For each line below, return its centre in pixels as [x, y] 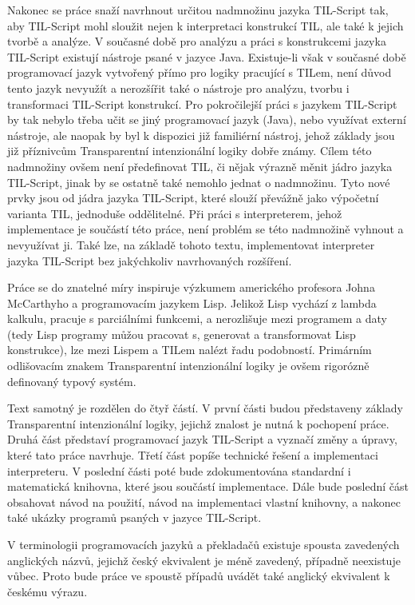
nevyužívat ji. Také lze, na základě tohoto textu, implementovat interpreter [191, 244]
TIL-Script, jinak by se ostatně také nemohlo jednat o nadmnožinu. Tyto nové [199, 182]
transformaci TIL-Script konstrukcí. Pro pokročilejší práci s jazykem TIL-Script [202, 103]
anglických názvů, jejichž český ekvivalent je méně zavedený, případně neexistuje [204, 560]
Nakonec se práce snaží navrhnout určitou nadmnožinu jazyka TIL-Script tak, [198, 10]
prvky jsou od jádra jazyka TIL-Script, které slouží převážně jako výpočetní [193, 198]
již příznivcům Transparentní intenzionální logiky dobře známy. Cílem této [190, 151]
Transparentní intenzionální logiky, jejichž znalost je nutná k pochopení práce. [198, 423]
